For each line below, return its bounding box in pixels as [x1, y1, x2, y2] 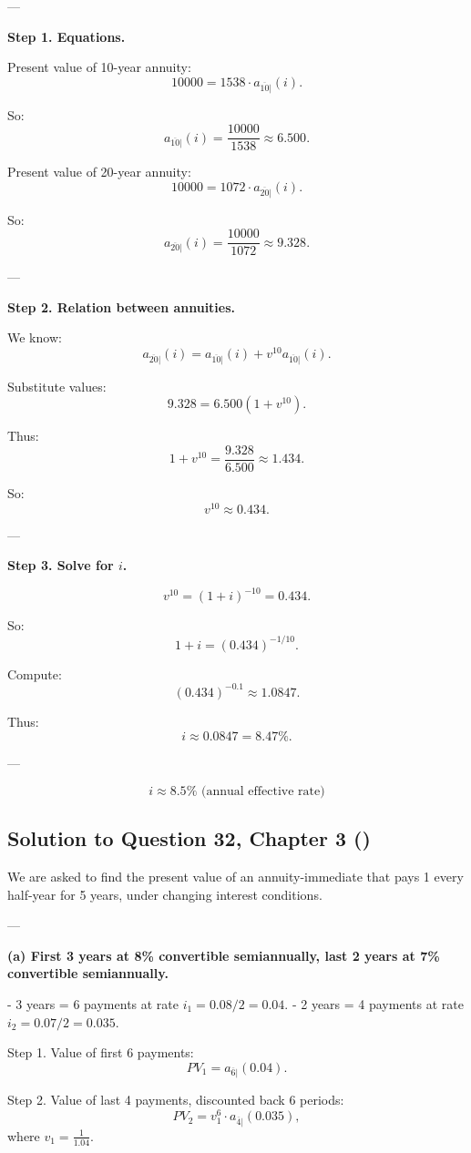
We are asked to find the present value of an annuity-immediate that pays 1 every [7, 866, 464, 885]
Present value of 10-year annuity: [7, 57, 191, 77]
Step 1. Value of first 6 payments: [7, 1043, 194, 1062]
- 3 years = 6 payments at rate [7, 994, 179, 1013]
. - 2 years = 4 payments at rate [284, 994, 464, 1013]
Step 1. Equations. [7, 26, 126, 46]
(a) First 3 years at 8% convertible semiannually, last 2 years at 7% [7, 945, 440, 964]
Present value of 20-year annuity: [7, 162, 191, 181]
